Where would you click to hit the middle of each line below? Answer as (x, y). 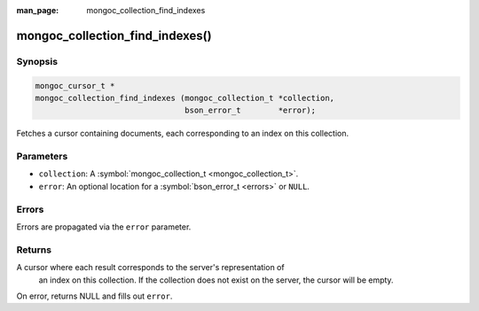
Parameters (42, 157)
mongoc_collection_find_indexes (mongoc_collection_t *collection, (185, 98)
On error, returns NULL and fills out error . (94, 296)
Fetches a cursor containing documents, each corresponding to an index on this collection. (183, 134)
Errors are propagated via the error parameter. (104, 227)
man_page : (38, 10)
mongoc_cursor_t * (75, 86)
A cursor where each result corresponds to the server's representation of (150, 268)
